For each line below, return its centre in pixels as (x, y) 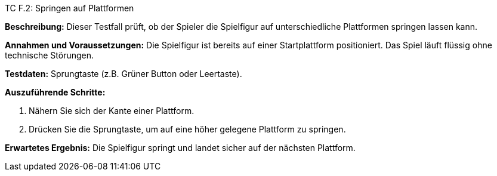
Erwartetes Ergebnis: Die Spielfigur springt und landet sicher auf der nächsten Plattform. (180, 148)
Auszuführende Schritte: (55, 92)
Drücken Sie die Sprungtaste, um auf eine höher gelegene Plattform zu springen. (187, 129)
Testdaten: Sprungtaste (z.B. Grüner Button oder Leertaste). (124, 74)
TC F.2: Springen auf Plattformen (70, 8)
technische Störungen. (50, 55)
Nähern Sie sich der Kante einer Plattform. (112, 111)
